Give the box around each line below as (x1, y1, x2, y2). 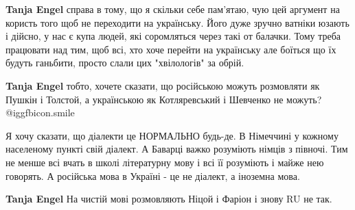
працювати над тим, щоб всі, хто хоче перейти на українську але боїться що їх (5, 42, 336, 56)
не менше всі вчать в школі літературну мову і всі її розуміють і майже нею (5, 155, 324, 169)
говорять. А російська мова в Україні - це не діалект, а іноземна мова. (5, 168, 300, 183)
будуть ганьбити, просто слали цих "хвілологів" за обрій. (5, 55, 244, 70)
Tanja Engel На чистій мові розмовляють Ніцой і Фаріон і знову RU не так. (5, 192, 332, 206)
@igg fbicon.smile (5, 105, 75, 120)
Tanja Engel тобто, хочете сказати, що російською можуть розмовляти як (5, 78, 320, 92)
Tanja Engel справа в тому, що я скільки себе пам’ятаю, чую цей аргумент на (5, 2, 340, 16)
